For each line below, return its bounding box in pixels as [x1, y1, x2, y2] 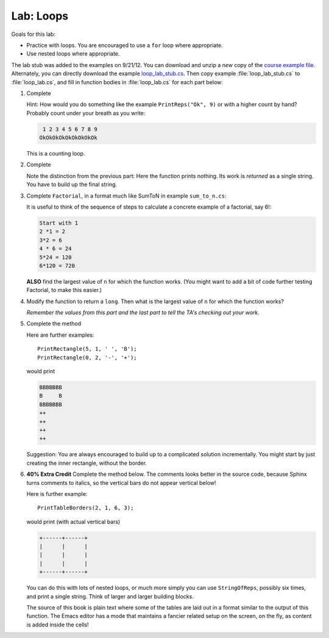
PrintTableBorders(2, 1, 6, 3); [37, 504, 134, 512]
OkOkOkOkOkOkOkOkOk [39, 134, 97, 142]
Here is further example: [26, 490, 88, 497]
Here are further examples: [26, 331, 94, 339]
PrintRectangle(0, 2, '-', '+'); [37, 354, 137, 361]
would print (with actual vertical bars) [26, 518, 121, 525]
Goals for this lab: [11, 30, 56, 38]
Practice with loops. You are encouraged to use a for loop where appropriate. [26, 41, 224, 49]
